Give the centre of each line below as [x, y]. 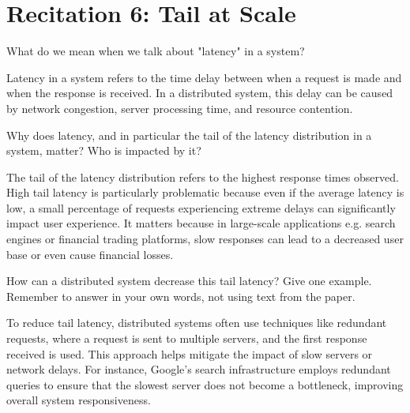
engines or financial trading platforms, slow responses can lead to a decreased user [205, 239]
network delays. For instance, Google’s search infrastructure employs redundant [199, 369]
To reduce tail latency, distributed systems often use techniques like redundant [197, 323]
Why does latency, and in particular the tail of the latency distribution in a [189, 135]
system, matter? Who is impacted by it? [104, 150]
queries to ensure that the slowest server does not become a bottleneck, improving [205, 384]
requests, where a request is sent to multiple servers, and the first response [187, 338]
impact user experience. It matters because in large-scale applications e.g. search [201, 223]
